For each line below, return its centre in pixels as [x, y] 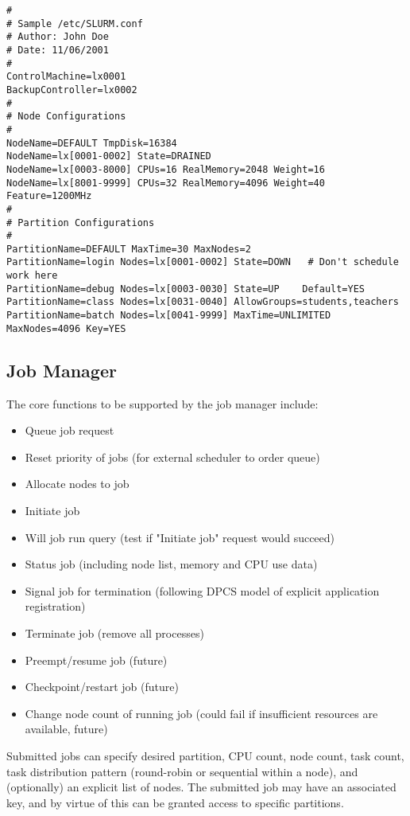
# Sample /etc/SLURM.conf [75, 23]
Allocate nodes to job [77, 484]
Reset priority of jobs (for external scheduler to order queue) [172, 457]
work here [32, 276]
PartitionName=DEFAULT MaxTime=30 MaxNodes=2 [129, 249]
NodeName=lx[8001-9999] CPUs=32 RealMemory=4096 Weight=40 [166, 183]
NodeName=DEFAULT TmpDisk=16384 [92, 143]
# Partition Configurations [81, 223]
